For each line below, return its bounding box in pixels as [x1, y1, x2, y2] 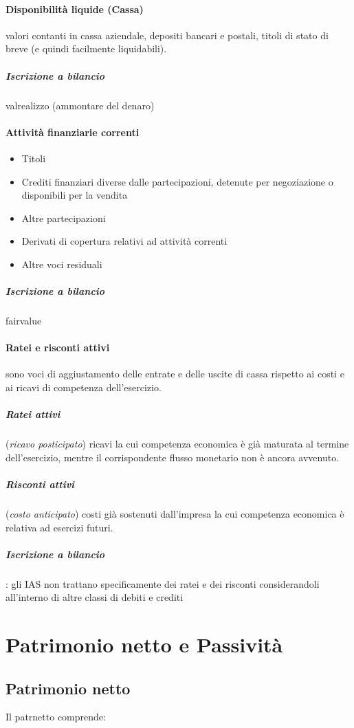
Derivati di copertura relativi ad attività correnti [21, 234, 228, 248]
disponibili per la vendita [21, 188, 128, 202]
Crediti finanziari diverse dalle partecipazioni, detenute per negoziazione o [21, 174, 333, 188]
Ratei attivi [5, 407, 60, 421]
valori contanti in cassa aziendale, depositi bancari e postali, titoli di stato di [5, 27, 329, 42]
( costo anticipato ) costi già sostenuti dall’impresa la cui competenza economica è [5, 506, 344, 520]
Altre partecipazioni [21, 210, 106, 225]
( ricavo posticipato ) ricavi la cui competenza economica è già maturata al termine [5, 437, 349, 451]
